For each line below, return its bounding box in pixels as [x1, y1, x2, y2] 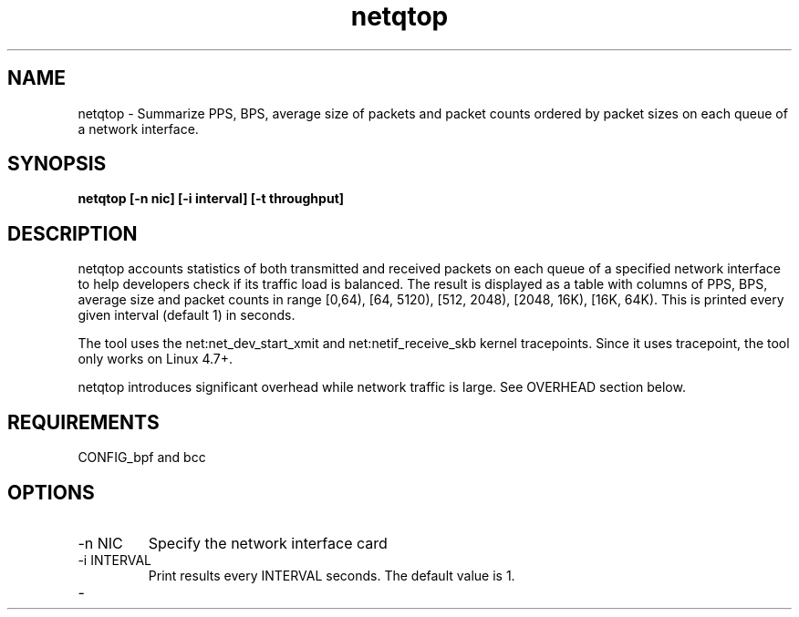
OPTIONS [7, 480, 95, 504]
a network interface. [78, 120, 199, 137]
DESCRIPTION [7, 221, 138, 245]
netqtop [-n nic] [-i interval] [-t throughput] [78, 190, 345, 207]
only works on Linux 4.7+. [78, 351, 233, 367]
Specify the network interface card [148, 533, 388, 552]
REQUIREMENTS [7, 410, 160, 434]
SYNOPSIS [7, 152, 107, 176]
